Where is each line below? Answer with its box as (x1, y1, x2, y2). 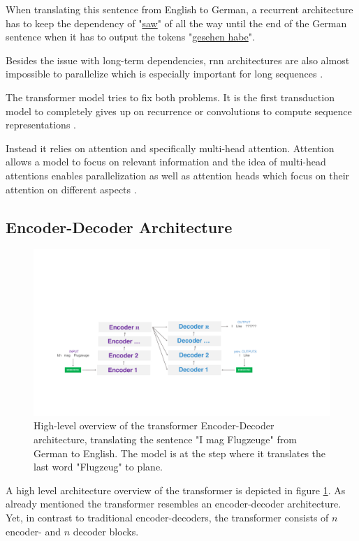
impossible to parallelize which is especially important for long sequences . (6, 66, 323, 81)
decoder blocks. (73, 524, 139, 538)
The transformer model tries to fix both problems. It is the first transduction (6, 89, 335, 104)
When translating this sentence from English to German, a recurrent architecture (6, 2, 353, 16)
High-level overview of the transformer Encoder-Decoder (34, 418, 274, 433)
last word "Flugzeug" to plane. (34, 459, 163, 474)
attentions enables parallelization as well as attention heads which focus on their (6, 168, 350, 182)
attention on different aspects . (6, 181, 137, 196)
